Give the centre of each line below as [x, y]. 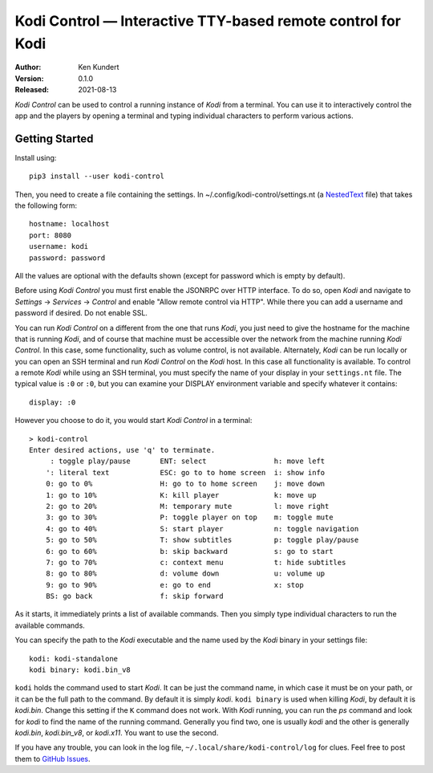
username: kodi [59, 246]
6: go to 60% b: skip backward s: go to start [189, 551]
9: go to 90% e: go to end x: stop [174, 585]
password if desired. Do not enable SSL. [81, 313]
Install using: [36, 157]
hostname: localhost [69, 224]
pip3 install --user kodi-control [97, 176]
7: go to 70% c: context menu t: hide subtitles [196, 562]
